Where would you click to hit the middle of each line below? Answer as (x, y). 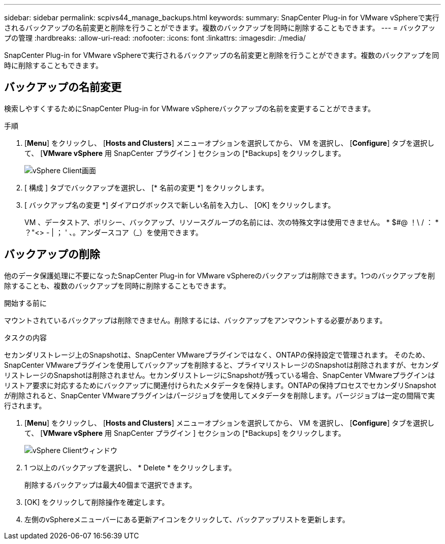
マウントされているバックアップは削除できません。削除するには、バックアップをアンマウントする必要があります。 (196, 320)
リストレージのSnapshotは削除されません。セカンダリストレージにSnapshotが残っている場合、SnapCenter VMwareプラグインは (219, 375)
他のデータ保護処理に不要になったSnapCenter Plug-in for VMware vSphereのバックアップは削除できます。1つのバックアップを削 (219, 275)
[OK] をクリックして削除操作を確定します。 (97, 502)
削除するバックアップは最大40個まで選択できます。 (110, 485)
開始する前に (25, 303)
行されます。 (25, 405)
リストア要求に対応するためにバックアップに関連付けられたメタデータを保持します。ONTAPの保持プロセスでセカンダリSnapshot (220, 385)
